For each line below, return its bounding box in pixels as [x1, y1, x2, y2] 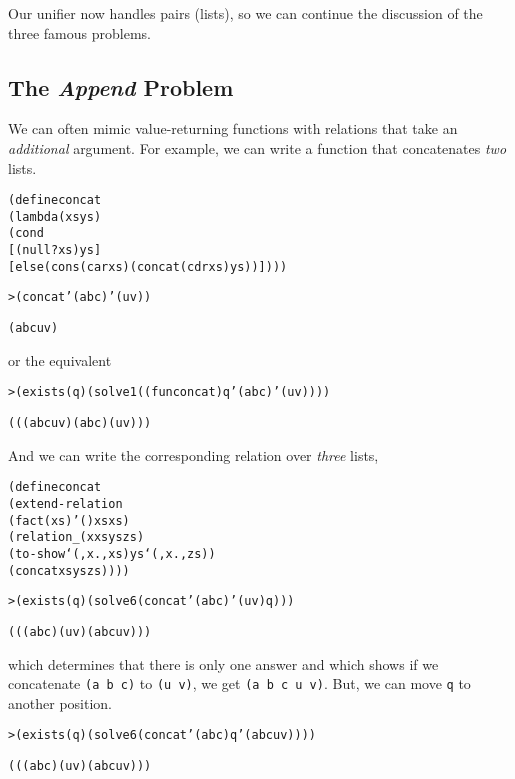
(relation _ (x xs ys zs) [8, 530, 145, 545]
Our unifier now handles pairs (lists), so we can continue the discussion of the [8, 3, 483, 23]
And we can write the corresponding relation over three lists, [8, 444, 379, 465]
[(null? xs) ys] [8, 243, 102, 258]
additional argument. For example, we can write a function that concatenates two [8, 137, 507, 158]
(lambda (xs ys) [8, 209, 102, 224]
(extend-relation [8, 496, 123, 511]
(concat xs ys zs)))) [8, 563, 130, 578]
